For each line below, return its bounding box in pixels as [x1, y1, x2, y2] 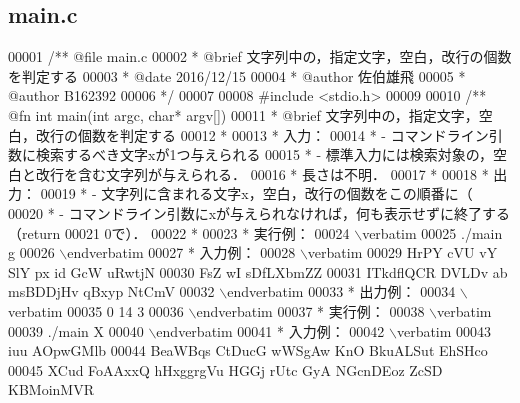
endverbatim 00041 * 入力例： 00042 [156, 320, 385, 341]
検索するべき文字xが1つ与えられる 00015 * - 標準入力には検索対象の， [35, 144, 493, 165]
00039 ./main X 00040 [8, 320, 144, 341]
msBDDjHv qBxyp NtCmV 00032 [8, 281, 215, 302]
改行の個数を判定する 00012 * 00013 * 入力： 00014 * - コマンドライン [35, 124, 489, 145]
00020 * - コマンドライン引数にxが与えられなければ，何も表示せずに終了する [8, 202, 511, 223]
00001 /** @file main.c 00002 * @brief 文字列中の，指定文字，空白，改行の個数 [8, 46, 512, 67]
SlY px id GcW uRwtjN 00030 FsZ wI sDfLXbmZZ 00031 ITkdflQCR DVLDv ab [8, 261, 508, 282]
